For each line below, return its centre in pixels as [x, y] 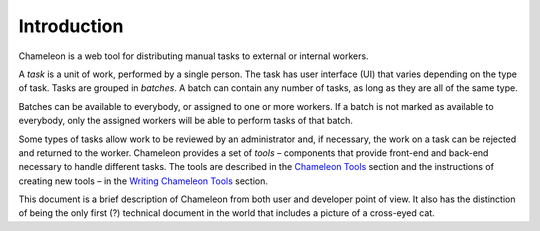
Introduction [71, 26]
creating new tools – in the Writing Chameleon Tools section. [143, 181]
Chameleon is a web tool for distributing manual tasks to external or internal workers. [193, 56]
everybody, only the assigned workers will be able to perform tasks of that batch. [186, 121]
